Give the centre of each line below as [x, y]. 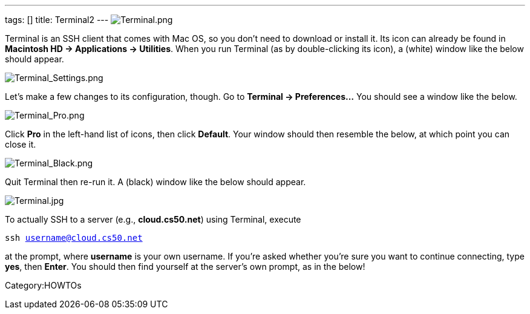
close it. [21, 144]
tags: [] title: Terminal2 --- [57, 20]
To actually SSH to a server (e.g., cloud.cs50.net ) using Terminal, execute [153, 219]
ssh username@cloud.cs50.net [74, 238]
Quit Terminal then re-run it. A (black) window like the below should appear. [155, 182]
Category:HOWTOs [43, 285]
